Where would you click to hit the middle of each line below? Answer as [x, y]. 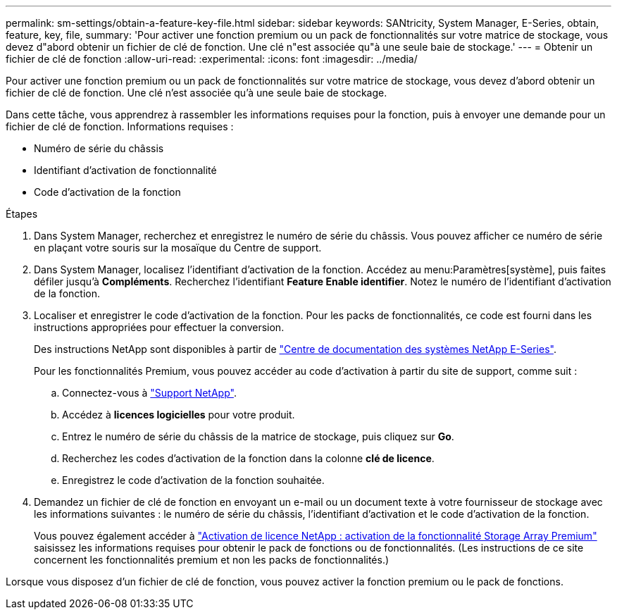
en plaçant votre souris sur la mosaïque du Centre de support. [178, 248]
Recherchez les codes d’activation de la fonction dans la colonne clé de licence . [248, 458]
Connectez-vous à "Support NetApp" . [149, 393]
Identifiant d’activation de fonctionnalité [125, 170]
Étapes [22, 214]
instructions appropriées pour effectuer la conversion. [159, 327]
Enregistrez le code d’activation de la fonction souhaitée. [193, 480]
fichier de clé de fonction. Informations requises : [120, 126]
